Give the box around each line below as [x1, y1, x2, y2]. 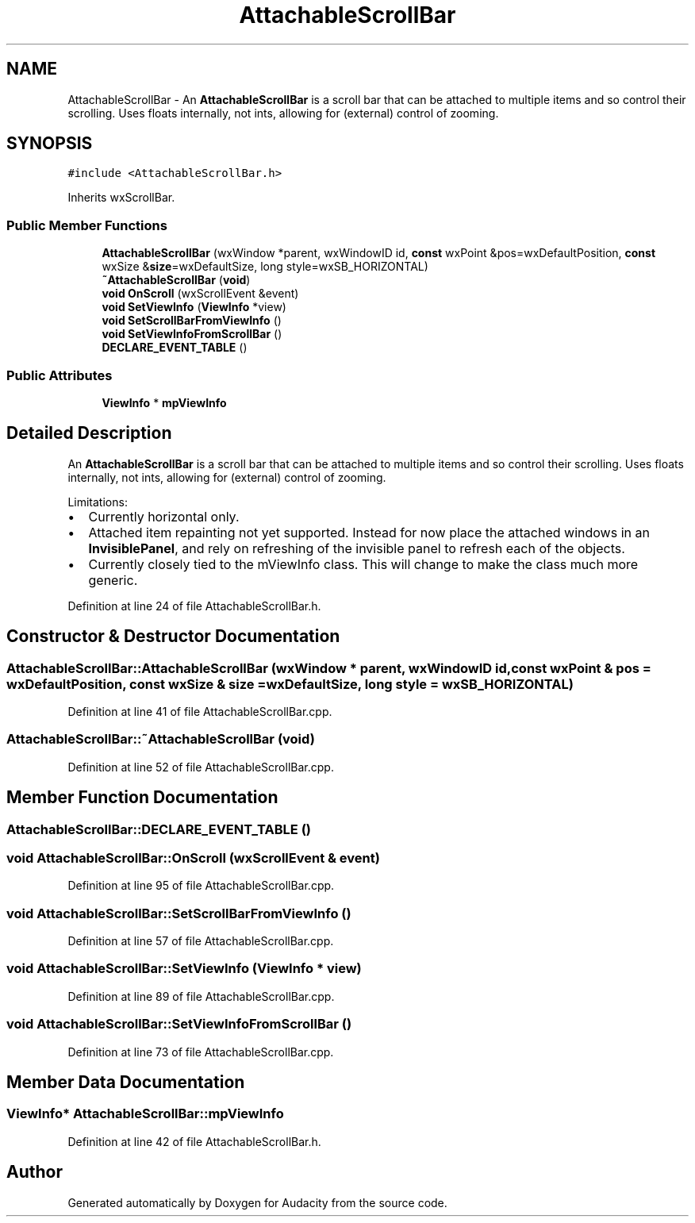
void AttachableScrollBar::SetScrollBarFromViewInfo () [6, 905, 351, 921]
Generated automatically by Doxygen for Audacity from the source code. [67, 1195, 447, 1210]
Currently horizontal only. [88, 508, 240, 525]
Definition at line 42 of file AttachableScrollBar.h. [67, 1134, 321, 1148]
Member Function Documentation [6, 787, 278, 808]
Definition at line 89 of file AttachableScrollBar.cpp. [67, 989, 335, 1003]
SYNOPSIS [6, 133, 93, 154]
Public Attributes [6, 367, 113, 383]
